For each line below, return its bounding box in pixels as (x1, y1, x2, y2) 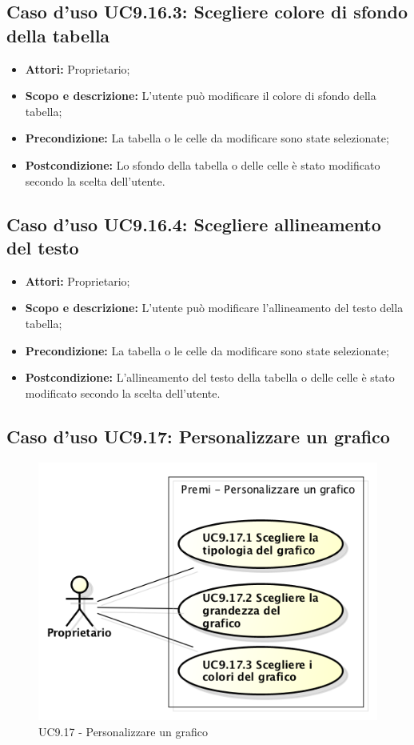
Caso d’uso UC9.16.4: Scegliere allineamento (6, 211, 381, 236)
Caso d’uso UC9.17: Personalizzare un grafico (6, 423, 390, 448)
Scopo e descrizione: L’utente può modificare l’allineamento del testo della (25, 299, 404, 316)
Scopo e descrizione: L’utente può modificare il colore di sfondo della (25, 87, 376, 104)
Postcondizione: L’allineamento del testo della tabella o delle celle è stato (25, 369, 395, 386)
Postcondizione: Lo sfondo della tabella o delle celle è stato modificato (25, 156, 380, 173)
